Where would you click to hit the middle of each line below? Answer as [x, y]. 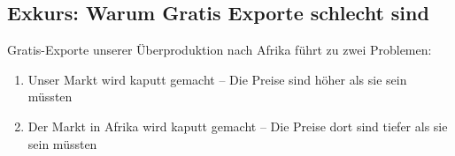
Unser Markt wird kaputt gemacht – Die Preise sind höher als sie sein [217, 79]
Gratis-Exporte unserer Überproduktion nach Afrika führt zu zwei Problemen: [220, 50]
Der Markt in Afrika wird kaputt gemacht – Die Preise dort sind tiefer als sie [238, 126]
